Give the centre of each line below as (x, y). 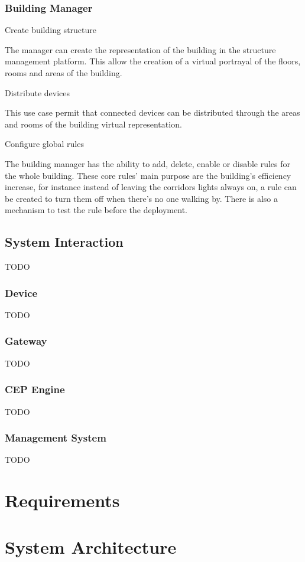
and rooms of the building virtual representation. (93, 124)
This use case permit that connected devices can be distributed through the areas (152, 112)
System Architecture (91, 546)
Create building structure (51, 30)
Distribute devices (38, 92)
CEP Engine (35, 389)
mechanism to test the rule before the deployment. (96, 210)
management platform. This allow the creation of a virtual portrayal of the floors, (153, 61)
